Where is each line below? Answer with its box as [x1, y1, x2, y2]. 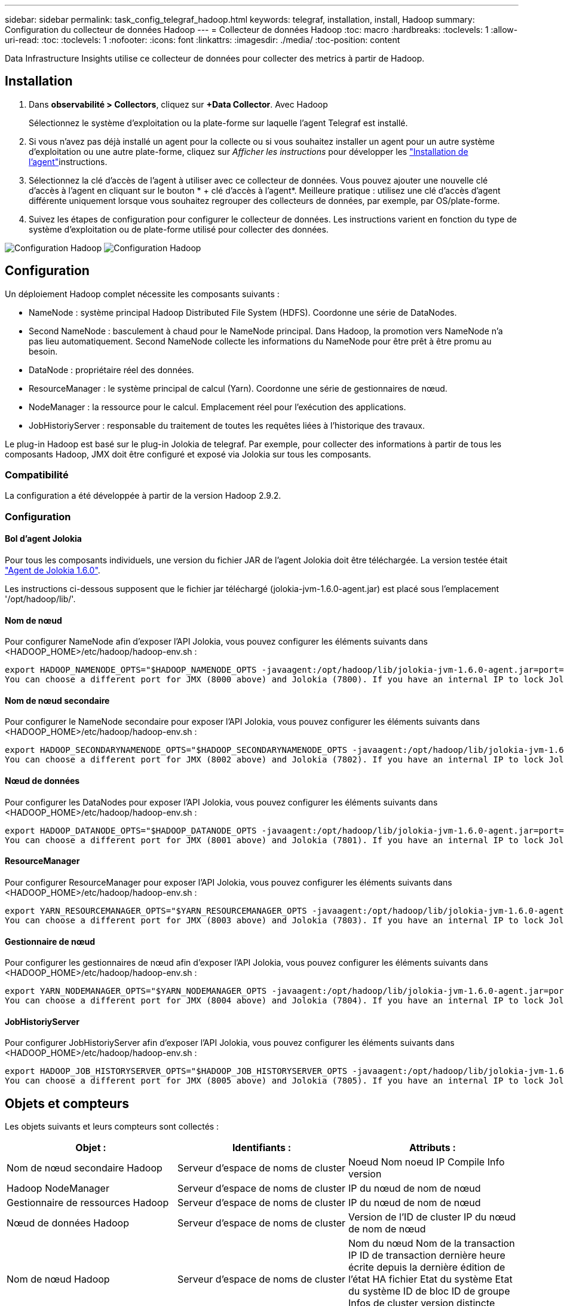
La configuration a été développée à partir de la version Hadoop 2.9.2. [5, 490, 281, 501]
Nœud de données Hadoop [7, 1217, 129, 1229]
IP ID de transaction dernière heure [348, 1249, 505, 1262]
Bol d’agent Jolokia [5, 533, 82, 544]
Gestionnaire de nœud [5, 936, 96, 947]
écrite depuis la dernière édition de [348, 1261, 505, 1274]
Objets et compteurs [5, 1096, 130, 1111]
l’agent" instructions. [29, 156, 108, 167]
